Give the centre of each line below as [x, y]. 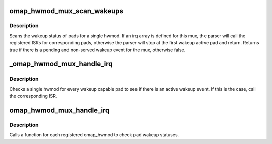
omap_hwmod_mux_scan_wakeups [66, 11]
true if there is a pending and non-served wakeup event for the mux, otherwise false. [97, 50]
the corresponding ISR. [33, 96]
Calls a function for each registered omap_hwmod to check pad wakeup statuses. [94, 135]
